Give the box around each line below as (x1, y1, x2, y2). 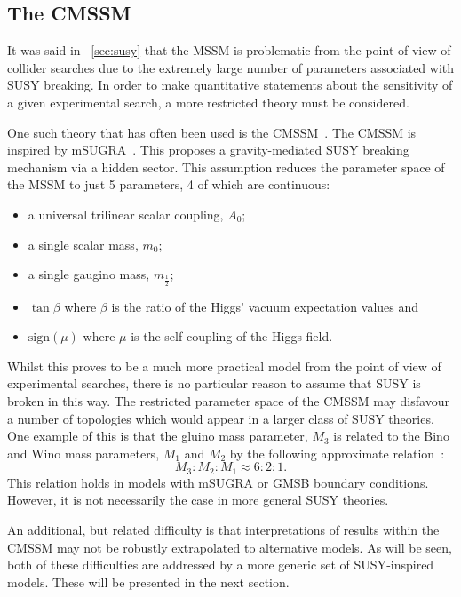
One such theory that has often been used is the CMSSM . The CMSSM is (7, 123, 417, 141)
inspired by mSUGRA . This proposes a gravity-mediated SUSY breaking (7, 140, 409, 159)
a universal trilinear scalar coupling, (28, 204, 224, 223)
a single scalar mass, (28, 235, 139, 253)
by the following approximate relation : (229, 443, 445, 462)
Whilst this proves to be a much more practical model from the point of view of (7, 356, 441, 375)
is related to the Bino (333, 426, 449, 445)
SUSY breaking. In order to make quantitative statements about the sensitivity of (7, 76, 453, 94)
